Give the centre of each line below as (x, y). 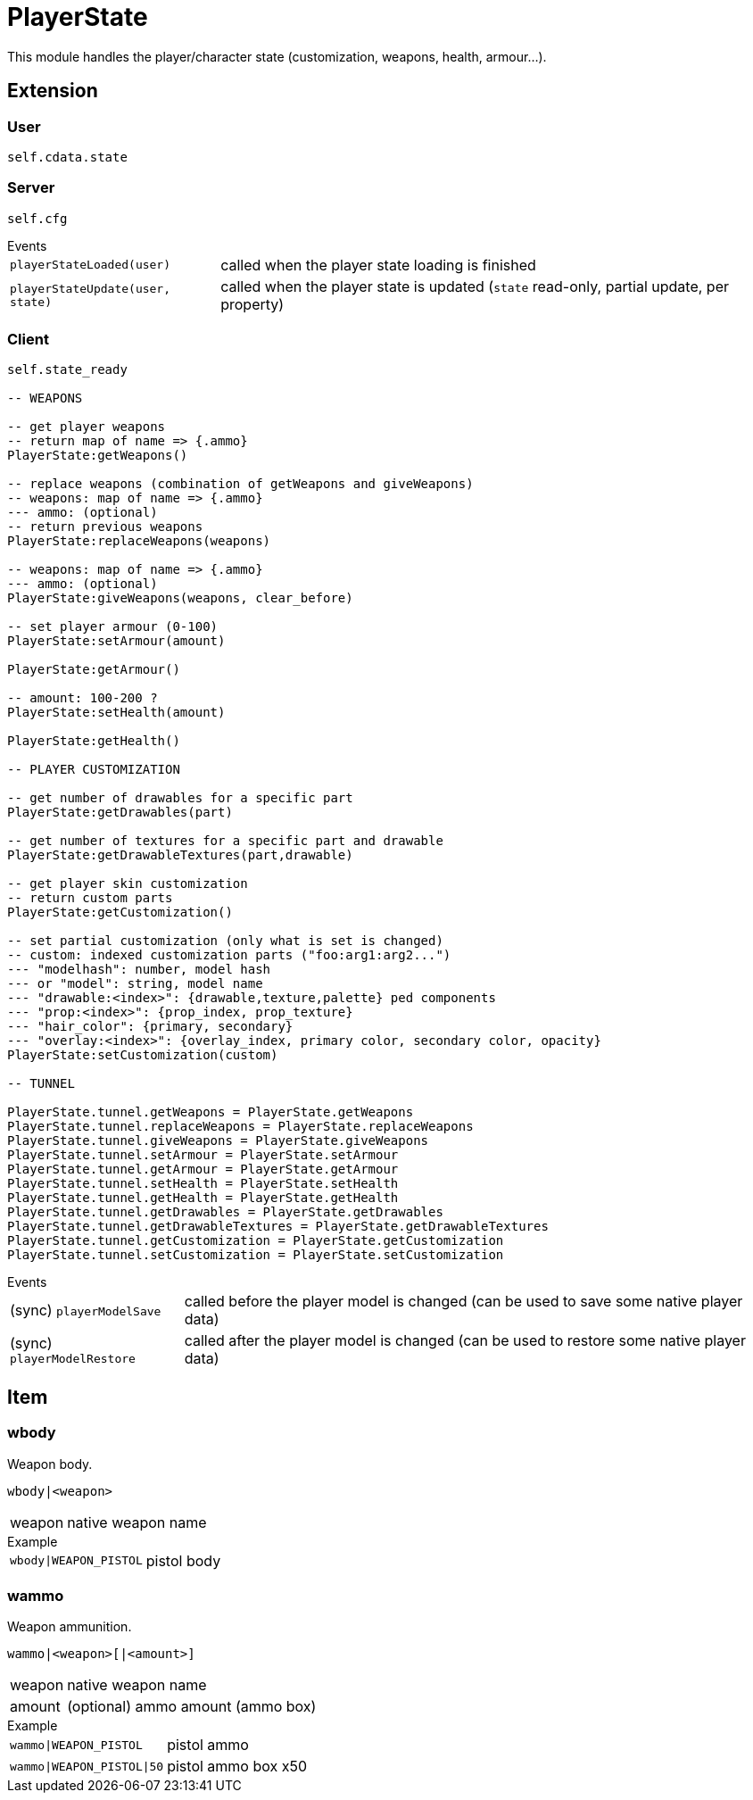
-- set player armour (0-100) (113, 627)
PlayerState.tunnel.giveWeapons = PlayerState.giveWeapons (218, 1141)
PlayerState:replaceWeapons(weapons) (139, 541)
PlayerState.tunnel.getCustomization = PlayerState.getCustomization (256, 1241)
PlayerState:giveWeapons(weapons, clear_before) (180, 598)
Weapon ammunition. (70, 1627)
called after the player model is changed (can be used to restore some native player (465, 1341)
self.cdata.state (67, 157)
